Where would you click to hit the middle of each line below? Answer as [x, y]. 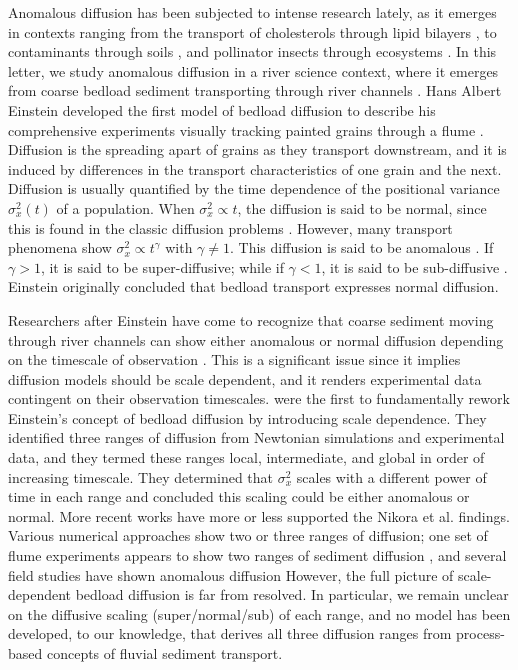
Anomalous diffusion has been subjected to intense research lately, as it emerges [252, 12]
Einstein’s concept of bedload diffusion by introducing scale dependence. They [247, 417]
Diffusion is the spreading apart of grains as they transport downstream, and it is [257, 149]
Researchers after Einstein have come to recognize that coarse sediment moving [251, 319]
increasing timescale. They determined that [141, 476]
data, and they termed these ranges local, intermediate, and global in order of [246, 457]
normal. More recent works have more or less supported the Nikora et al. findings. [259, 515]
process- [480, 633]
